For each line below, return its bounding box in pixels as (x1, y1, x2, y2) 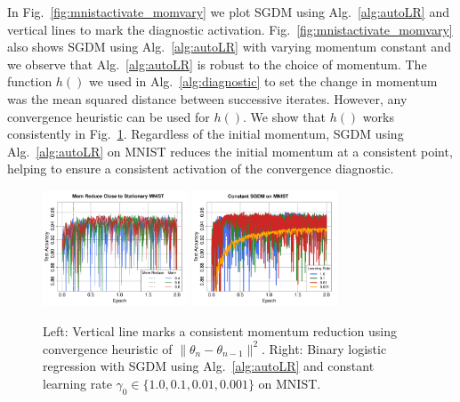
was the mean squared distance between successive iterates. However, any (7, 89, 408, 108)
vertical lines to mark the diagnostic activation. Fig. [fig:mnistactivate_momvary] (7, 20, 453, 38)
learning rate (43, 374, 112, 392)
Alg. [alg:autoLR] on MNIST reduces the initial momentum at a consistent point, (7, 141, 453, 160)
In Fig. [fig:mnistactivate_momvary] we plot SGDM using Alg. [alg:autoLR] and (7, 3, 449, 20)
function (7, 72, 52, 91)
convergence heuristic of (43, 339, 173, 358)
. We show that (242, 107, 326, 125)
